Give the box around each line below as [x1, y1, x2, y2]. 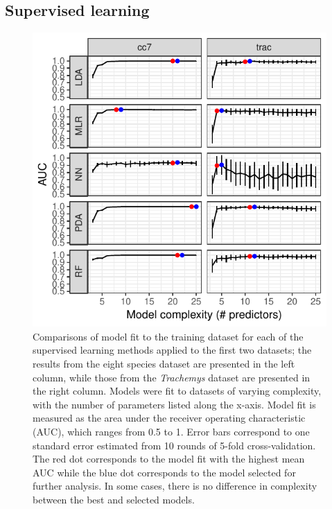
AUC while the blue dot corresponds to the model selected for [33, 465, 296, 479]
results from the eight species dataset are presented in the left [33, 356, 295, 370]
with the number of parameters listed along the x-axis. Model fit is [33, 397, 316, 411]
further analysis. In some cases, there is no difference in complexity [33, 478, 317, 493]
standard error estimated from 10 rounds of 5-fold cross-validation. [33, 438, 316, 452]
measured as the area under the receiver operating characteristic [33, 411, 306, 425]
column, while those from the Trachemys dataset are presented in [33, 370, 311, 384]
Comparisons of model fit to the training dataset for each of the [33, 329, 304, 343]
